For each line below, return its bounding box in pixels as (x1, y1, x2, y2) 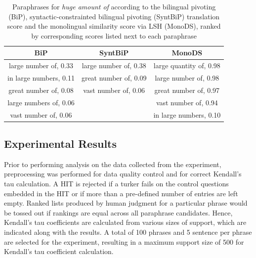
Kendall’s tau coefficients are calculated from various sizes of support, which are (4, 217, 247, 227)
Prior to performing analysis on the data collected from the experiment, (4, 159, 221, 169)
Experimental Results (4, 136, 117, 151)
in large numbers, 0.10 (153, 109, 221, 120)
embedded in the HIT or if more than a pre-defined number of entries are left (4, 188, 238, 198)
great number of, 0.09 (81, 73, 147, 83)
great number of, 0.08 (8, 85, 74, 95)
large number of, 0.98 (155, 73, 219, 83)
